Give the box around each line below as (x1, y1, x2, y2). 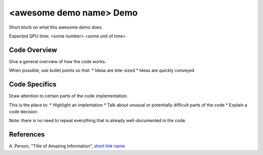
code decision (9, 108, 38, 114)
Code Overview (9, 46, 57, 54)
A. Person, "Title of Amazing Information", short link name (9, 143, 125, 149)
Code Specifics (9, 80, 57, 88)
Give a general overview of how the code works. (9, 58, 107, 64)
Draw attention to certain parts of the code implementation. (9, 93, 129, 99)
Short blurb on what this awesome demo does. (9, 24, 103, 30)
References (9, 130, 45, 138)
